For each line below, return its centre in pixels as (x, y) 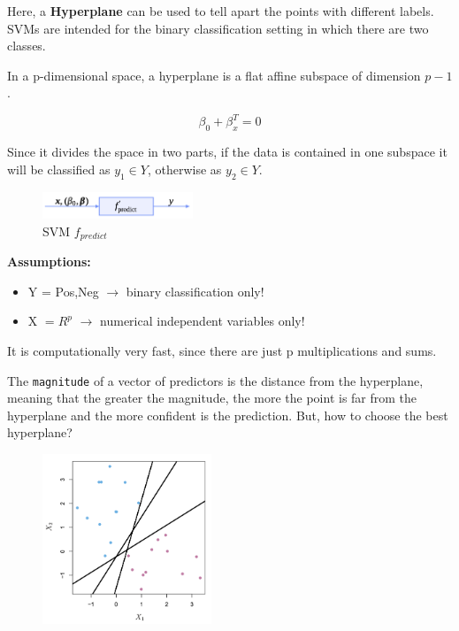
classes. (27, 46)
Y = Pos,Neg (63, 291)
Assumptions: (49, 262)
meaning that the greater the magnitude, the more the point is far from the (212, 398)
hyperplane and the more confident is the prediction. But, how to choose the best (228, 415)
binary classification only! (195, 291)
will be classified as (59, 169)
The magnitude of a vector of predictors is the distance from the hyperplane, (215, 380)
